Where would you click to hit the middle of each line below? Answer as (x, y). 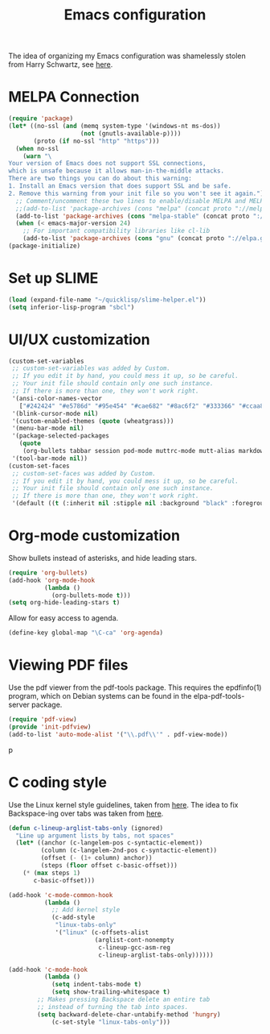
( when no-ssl (37, 148)
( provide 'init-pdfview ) (50, 727)
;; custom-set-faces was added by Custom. (84, 473)
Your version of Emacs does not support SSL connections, (107, 164)
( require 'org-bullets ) (48, 573)
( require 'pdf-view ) (43, 720)
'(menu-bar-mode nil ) (48, 429)
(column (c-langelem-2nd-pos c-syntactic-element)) (129, 851)
